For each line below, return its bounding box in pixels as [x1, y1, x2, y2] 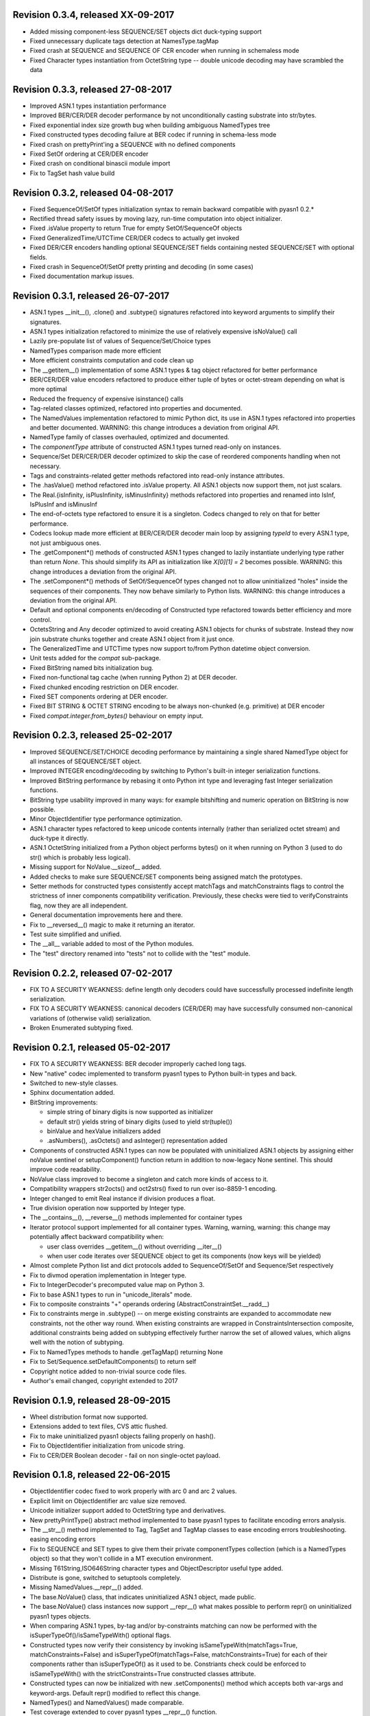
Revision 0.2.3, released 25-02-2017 [12, 730, 173, 741]
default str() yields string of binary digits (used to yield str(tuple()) [47, 1117, 233, 1126]
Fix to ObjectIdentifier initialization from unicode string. [29, 1441, 185, 1450]
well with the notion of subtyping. [29, 1338, 125, 1347]
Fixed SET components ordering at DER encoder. [29, 692, 168, 700]
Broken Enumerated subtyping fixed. [29, 1023, 134, 1032]
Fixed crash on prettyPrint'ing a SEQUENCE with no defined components [29, 140, 236, 148]
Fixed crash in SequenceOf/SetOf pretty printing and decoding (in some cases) [29, 262, 254, 270]
